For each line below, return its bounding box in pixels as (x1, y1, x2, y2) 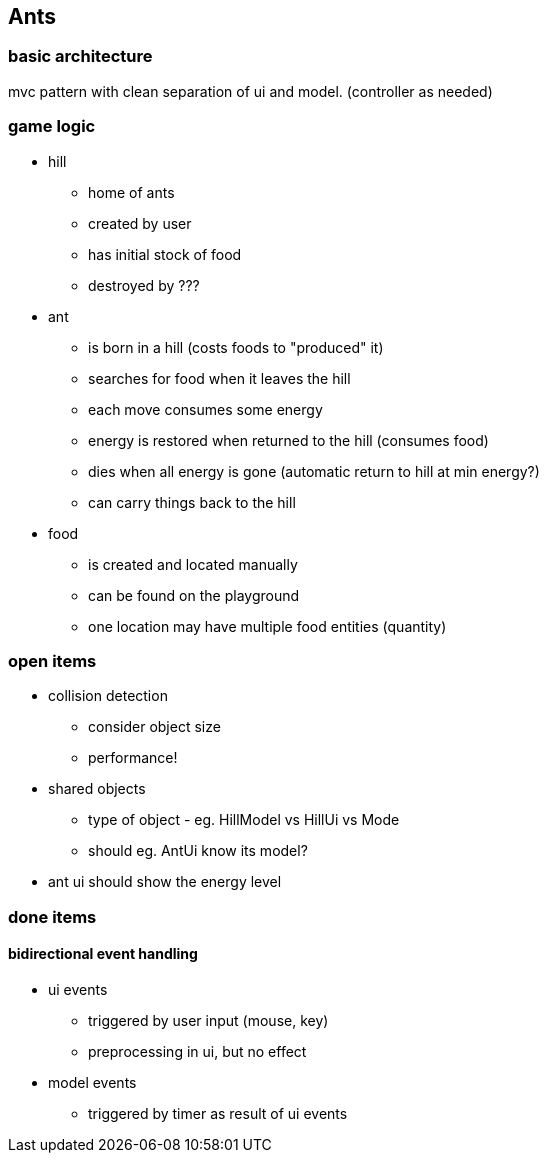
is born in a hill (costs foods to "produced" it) (88, 338, 384, 356)
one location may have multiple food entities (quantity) (88, 617, 447, 635)
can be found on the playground (88, 586, 300, 604)
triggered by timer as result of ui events (88, 1104, 348, 1122)
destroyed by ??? (88, 276, 200, 294)
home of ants (88, 183, 175, 201)
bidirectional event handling (8, 945, 198, 963)
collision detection (48, 687, 168, 705)
